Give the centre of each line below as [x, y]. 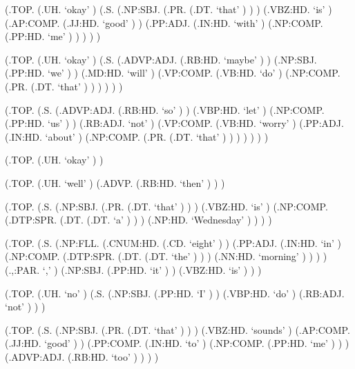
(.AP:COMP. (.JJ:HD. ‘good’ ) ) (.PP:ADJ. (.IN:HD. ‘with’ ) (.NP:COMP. [164, 22]
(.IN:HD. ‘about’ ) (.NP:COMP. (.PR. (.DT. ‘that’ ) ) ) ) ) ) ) [137, 136]
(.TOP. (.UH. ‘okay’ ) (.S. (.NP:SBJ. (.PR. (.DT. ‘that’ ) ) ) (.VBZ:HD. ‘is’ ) [169, 9]
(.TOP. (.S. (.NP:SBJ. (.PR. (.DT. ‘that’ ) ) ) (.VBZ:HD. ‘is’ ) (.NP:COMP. [166, 206]
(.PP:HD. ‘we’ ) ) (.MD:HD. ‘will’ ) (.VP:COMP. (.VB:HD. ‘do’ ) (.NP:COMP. [173, 73]
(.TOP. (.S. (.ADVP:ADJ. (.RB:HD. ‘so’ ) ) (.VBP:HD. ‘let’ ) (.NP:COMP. [165, 109]
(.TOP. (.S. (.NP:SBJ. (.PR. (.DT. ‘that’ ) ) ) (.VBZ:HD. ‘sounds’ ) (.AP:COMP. [177, 329]
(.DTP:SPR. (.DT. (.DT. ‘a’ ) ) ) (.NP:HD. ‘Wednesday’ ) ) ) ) [138, 220]
